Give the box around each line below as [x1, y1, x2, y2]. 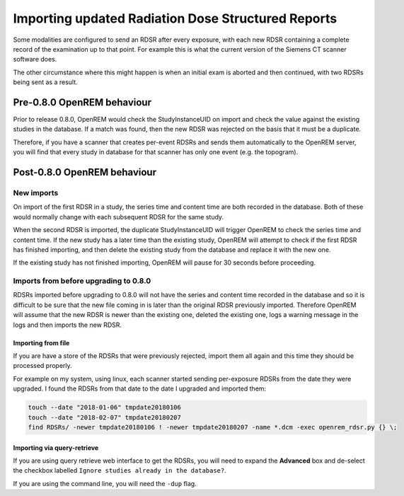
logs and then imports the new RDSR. [13, 321, 122, 329]
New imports [13, 188, 59, 197]
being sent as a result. [13, 78, 78, 86]
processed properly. [13, 362, 72, 370]
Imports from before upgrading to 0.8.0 [13, 276, 151, 286]
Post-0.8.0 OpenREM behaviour [13, 166, 157, 178]
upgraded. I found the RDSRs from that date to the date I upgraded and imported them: [13, 384, 267, 393]
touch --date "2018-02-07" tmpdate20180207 [28, 413, 182, 421]
